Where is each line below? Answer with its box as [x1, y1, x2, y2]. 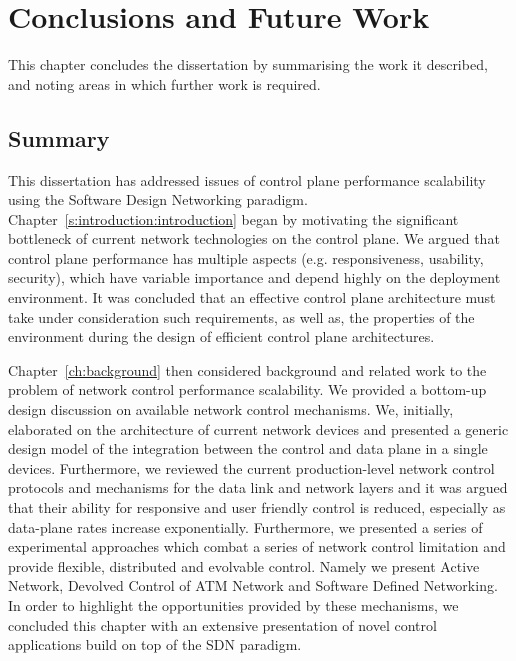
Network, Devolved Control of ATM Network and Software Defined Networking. [8, 575, 498, 596]
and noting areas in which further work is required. [8, 73, 321, 94]
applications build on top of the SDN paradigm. [8, 634, 302, 655]
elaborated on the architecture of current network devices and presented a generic [8, 418, 509, 439]
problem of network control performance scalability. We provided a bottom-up [8, 379, 487, 400]
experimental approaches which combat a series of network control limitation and [8, 536, 506, 557]
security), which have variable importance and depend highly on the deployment [8, 267, 501, 288]
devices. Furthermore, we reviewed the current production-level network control [8, 457, 495, 478]
